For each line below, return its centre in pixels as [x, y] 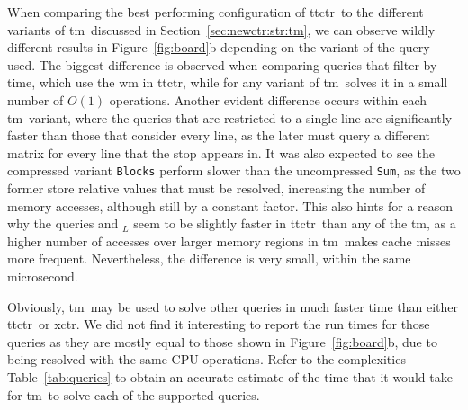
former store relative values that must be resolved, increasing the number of [216, 188]
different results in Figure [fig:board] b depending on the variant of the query [219, 47]
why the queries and [63, 223]
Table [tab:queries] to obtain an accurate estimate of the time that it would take [230, 376]
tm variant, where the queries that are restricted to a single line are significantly [230, 117]
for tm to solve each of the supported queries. [134, 394]
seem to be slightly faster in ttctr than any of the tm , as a [295, 223]
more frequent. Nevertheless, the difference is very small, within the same [209, 258]
